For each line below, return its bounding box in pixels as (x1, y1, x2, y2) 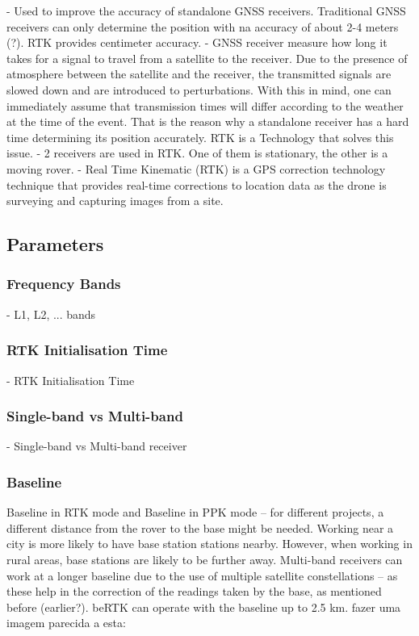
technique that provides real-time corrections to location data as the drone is (6, 176, 387, 193)
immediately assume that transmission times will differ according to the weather (6, 97, 404, 114)
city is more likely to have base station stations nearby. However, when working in (6, 535, 413, 552)
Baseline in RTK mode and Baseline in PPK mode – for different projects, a (6, 504, 384, 521)
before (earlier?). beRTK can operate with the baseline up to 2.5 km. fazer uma (6, 598, 401, 615)
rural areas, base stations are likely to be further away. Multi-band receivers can (6, 550, 403, 567)
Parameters (6, 232, 104, 257)
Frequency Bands (6, 274, 121, 294)
